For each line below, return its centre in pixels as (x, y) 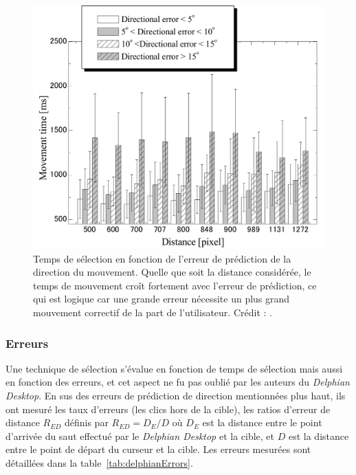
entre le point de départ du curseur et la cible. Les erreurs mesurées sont (158, 449)
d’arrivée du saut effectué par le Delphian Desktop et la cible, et (140, 435)
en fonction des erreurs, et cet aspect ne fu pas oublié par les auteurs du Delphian (178, 382)
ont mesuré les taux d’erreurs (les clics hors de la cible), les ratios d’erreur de (168, 409)
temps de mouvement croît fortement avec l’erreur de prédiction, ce (175, 285)
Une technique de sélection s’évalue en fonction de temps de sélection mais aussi (174, 368)
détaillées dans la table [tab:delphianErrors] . (99, 462)
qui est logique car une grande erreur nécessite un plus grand (162, 299)
